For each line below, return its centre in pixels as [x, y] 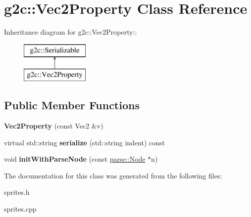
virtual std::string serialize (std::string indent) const [85, 142]
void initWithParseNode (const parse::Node [75, 159]
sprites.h [17, 192]
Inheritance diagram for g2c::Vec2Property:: [71, 32]
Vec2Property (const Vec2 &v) [54, 126]
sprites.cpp [20, 209]
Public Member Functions [72, 105]
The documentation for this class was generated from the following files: [113, 175]
